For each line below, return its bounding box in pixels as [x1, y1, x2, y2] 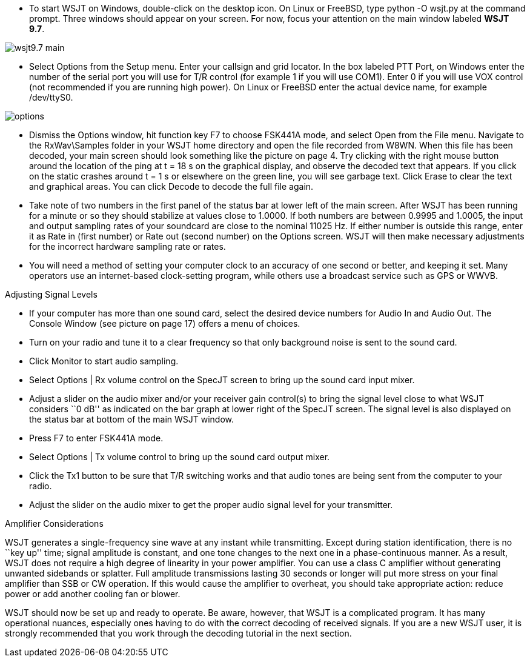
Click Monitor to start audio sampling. [29, 356, 179, 366]
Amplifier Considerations [5, 518, 104, 529]
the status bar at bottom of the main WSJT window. [29, 414, 234, 424]
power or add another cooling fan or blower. [5, 589, 181, 599]
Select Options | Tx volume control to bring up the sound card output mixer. [29, 452, 330, 462]
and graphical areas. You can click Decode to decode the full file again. [29, 181, 314, 192]
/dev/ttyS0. [29, 92, 73, 102]
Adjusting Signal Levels [5, 289, 98, 299]
